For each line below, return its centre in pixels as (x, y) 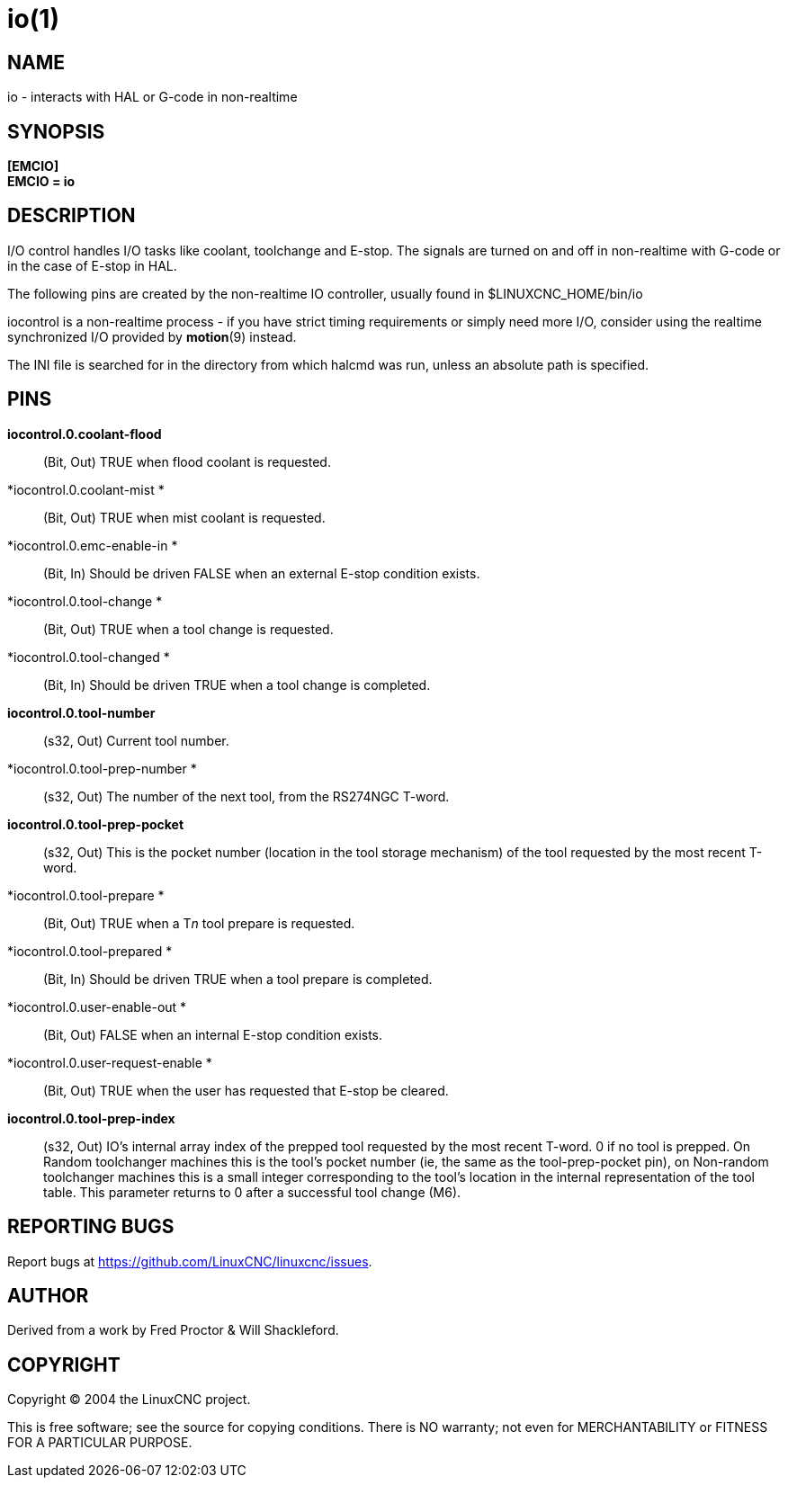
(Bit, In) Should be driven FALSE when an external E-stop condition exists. (262, 573)
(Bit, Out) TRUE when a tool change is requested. (188, 629)
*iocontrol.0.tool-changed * (89, 657)
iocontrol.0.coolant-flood (85, 434)
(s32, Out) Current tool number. (136, 740)
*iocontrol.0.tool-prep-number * (102, 768)
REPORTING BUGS (91, 1227)
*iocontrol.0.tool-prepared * (90, 951)
